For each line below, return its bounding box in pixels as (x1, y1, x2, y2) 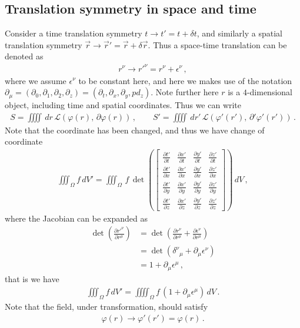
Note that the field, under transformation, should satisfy (5, 300, 208, 313)
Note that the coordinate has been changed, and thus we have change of (5, 123, 265, 136)
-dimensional (246, 86, 292, 98)
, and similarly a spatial (196, 27, 282, 39)
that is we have (5, 272, 59, 285)
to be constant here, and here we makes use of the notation (78, 74, 292, 86)
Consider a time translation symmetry (5, 27, 142, 39)
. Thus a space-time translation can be (148, 38, 287, 51)
